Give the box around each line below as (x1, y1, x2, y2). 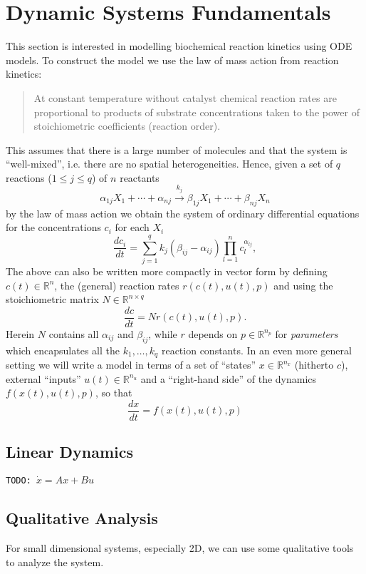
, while (148, 326, 177, 341)
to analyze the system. (6, 554, 104, 569)
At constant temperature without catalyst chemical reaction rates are (33, 90, 337, 105)
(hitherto (294, 357, 334, 372)
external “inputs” (6, 371, 81, 386)
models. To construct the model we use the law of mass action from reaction (6, 52, 339, 67)
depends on (188, 326, 238, 341)
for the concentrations (6, 220, 101, 235)
